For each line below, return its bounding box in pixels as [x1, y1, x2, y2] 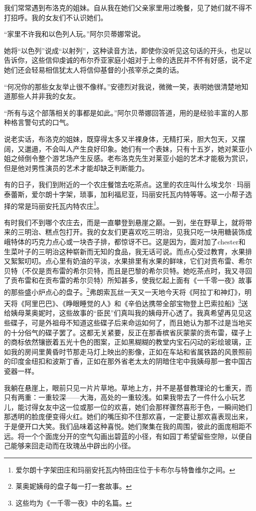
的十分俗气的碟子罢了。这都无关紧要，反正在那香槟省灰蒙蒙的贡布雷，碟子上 [4, 327, 252, 337]
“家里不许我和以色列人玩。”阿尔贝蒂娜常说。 [4, 29, 145, 39]
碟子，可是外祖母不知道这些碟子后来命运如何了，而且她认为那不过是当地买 [10, 317, 252, 327]
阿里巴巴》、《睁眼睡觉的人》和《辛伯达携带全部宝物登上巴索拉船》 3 [24, 297, 241, 308]
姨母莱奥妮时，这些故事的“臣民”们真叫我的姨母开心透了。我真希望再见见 [10, 308, 245, 318]
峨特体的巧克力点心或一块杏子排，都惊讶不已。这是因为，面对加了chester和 [4, 236, 246, 246]
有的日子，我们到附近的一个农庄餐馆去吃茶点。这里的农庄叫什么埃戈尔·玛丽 [4, 179, 251, 190]
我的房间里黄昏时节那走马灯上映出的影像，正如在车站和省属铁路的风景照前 [10, 346, 252, 356]
